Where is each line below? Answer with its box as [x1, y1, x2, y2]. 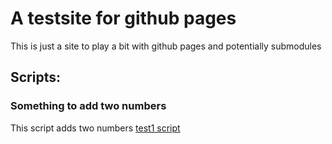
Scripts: [10, 69, 61, 86]
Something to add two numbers [10, 99, 167, 113]
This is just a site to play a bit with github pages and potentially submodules [10, 40, 322, 52]
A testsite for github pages [10, 7, 237, 30]
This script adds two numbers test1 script [10, 122, 181, 134]
